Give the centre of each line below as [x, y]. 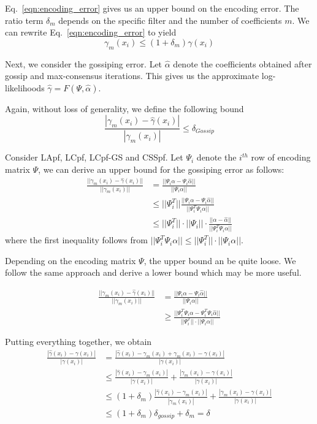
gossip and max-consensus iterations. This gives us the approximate [132, 76]
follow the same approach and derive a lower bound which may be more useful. [153, 272]
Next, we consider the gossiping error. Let [84, 63]
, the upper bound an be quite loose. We [220, 260]
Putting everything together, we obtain [78, 342]
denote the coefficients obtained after [243, 63]
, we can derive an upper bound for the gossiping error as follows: [161, 169]
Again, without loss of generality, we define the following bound [124, 108]
